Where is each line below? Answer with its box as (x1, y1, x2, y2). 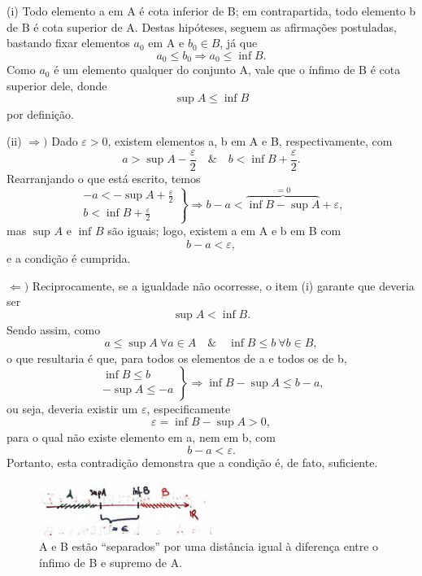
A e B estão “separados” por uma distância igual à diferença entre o (39, 538, 379, 555)
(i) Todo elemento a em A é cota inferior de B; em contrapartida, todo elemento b (7, 2, 416, 19)
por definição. (7, 105, 74, 122)
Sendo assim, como (7, 321, 101, 338)
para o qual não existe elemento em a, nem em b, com (7, 429, 276, 446)
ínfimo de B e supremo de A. (39, 553, 183, 570)
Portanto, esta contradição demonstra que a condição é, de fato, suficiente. (7, 453, 378, 470)
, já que (220, 34, 258, 51)
